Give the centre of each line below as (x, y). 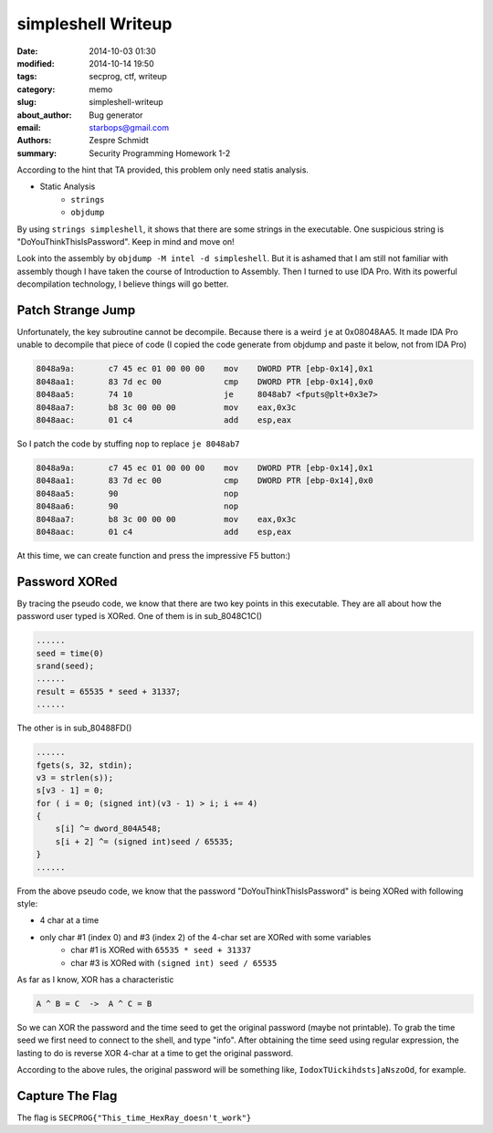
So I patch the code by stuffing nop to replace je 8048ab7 (129, 444)
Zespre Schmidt (119, 141)
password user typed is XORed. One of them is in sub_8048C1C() (140, 616)
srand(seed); (65, 666)
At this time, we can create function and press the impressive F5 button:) (154, 555)
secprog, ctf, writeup (128, 77)
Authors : (34, 141)
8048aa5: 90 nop (137, 493)
